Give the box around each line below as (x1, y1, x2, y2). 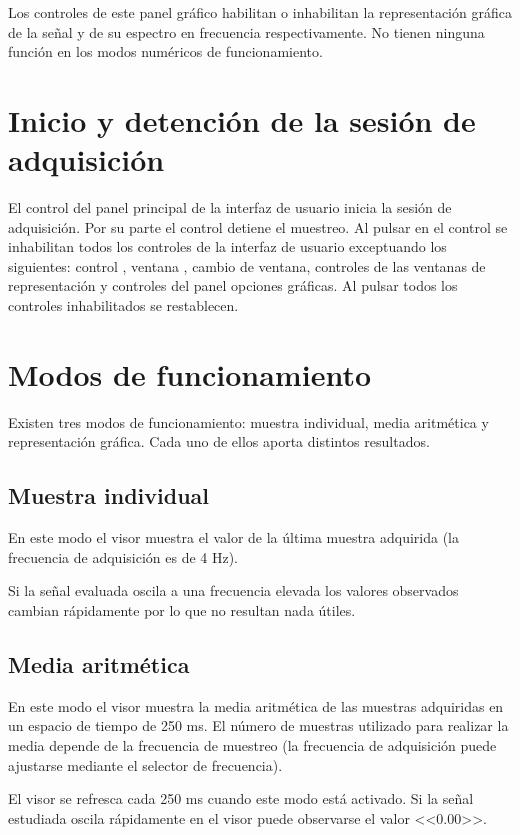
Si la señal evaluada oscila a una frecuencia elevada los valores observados (8, 580, 459, 601)
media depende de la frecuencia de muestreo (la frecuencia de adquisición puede (8, 734, 497, 755)
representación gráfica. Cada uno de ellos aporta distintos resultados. (8, 431, 430, 452)
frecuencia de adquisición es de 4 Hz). (8, 546, 239, 567)
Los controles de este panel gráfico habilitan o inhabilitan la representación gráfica (8, 2, 512, 22)
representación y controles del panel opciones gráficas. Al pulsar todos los (8, 275, 458, 296)
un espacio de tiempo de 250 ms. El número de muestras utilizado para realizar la (8, 715, 509, 736)
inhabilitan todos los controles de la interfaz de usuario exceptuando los (8, 236, 447, 257)
